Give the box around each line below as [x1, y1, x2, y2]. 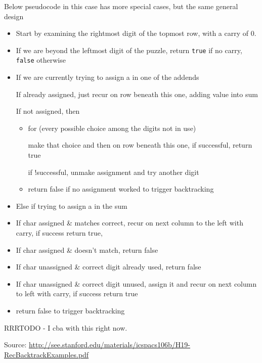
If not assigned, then [16, 106, 80, 116]
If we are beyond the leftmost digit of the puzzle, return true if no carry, [16, 44, 242, 55]
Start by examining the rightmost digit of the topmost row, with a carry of [16, 28, 249, 38]
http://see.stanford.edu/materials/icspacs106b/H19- [29, 339, 191, 350]
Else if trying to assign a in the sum [16, 200, 127, 211]
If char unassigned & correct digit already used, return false [16, 261, 201, 272]
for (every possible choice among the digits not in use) [28, 122, 196, 133]
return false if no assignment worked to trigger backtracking [28, 184, 214, 194]
